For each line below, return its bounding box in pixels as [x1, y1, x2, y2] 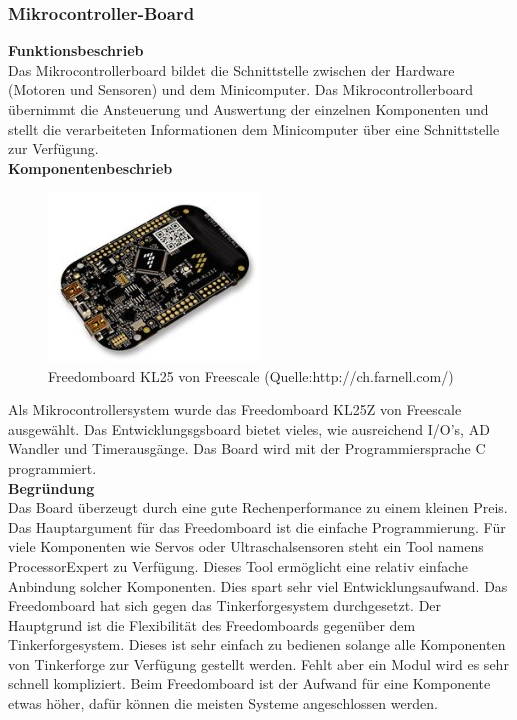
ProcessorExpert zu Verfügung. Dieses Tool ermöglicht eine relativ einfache [8, 555, 469, 576]
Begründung [8, 477, 95, 498]
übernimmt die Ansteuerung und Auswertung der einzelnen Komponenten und [8, 99, 489, 119]
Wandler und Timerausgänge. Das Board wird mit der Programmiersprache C [8, 438, 486, 459]
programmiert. [8, 457, 97, 478]
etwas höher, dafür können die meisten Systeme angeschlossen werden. [8, 693, 438, 714]
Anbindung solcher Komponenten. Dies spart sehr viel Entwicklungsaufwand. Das [8, 575, 508, 596]
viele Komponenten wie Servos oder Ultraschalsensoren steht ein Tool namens [8, 536, 484, 557]
